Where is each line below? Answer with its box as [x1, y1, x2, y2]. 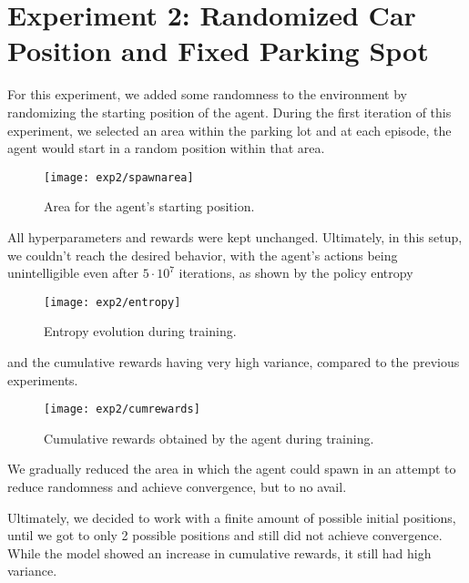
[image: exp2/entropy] [44, 295, 181, 309]
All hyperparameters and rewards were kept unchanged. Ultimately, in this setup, [7, 227, 463, 246]
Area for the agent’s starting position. [44, 197, 255, 216]
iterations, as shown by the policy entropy [178, 263, 413, 282]
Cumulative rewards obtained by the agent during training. [44, 428, 374, 447]
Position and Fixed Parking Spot [7, 32, 429, 69]
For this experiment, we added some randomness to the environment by [7, 85, 407, 104]
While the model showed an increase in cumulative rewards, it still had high [7, 543, 432, 562]
